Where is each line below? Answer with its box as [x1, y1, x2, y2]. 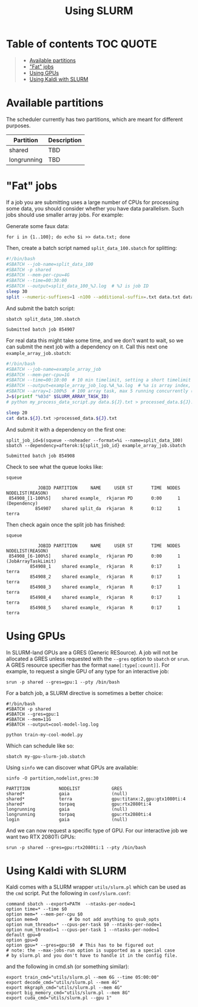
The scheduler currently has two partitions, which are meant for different [6, 116, 183, 123]
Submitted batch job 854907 [6, 326, 75, 333]
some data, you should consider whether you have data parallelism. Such [6, 205, 184, 212]
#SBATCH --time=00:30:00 [6, 278, 67, 284]
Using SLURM [64, 4, 134, 18]
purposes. [6, 122, 31, 129]
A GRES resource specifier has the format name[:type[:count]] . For [6, 662, 170, 669]
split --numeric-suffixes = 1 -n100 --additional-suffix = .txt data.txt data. [6, 294, 196, 300]
